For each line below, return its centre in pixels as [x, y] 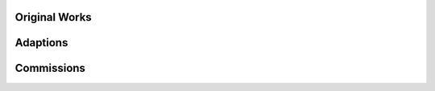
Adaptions [41, 43]
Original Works [53, 17]
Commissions [50, 68]
